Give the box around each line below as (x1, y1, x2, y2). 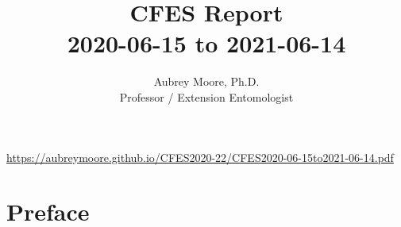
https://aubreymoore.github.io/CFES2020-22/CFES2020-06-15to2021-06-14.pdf (6, 148, 394, 165)
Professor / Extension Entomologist (119, 88, 294, 105)
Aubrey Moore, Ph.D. (153, 73, 260, 90)
